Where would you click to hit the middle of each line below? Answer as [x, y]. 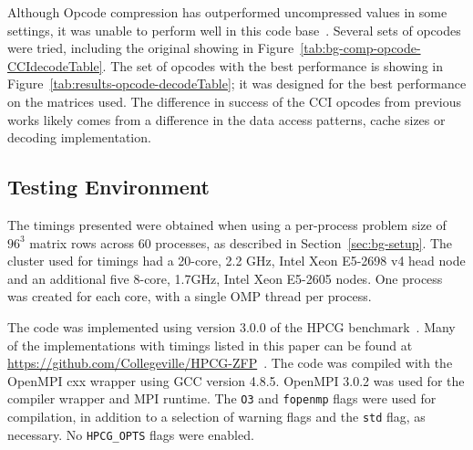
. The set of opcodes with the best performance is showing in [272, 65]
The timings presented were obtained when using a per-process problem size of [227, 224]
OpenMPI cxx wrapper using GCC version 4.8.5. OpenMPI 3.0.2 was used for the [236, 380]
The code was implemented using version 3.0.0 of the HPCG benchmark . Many [231, 326]
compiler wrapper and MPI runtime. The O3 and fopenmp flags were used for [222, 398]
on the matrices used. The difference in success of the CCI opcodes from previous [235, 101]
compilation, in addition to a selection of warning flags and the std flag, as [216, 416]
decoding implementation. [79, 137]
